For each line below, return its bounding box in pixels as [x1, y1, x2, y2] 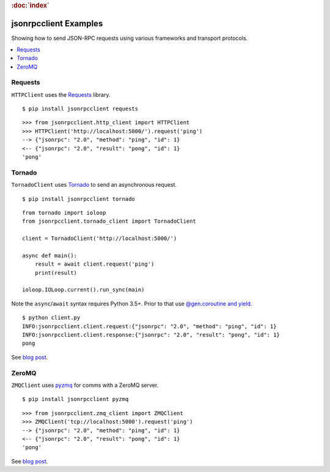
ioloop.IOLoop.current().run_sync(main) [22, 287, 145, 293]
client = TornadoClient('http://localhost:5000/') [22, 235, 177, 242]
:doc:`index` [11, 1, 50, 9]
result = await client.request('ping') [34, 261, 155, 268]
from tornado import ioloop [22, 209, 106, 216]
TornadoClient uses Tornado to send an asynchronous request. [11, 181, 177, 189]
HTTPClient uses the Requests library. [11, 91, 111, 98]
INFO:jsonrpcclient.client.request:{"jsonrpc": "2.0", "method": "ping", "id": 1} [22, 323, 277, 330]
